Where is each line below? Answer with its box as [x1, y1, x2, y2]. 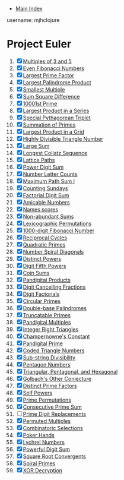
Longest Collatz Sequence [23, 149, 88, 156]
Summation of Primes [23, 121, 76, 128]
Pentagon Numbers [23, 361, 71, 368]
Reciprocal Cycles [23, 234, 68, 241]
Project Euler [7, 37, 72, 51]
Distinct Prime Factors [23, 382, 77, 389]
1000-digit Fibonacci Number [23, 227, 95, 234]
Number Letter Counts [23, 170, 78, 178]
